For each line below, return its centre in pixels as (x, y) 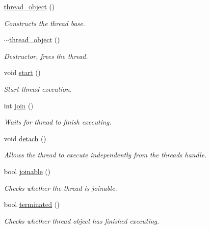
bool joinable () (27, 171)
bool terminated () (32, 204)
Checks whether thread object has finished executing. (82, 220)
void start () (22, 72)
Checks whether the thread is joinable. (61, 188)
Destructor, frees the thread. (46, 56)
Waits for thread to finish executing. (58, 122)
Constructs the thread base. (45, 23)
